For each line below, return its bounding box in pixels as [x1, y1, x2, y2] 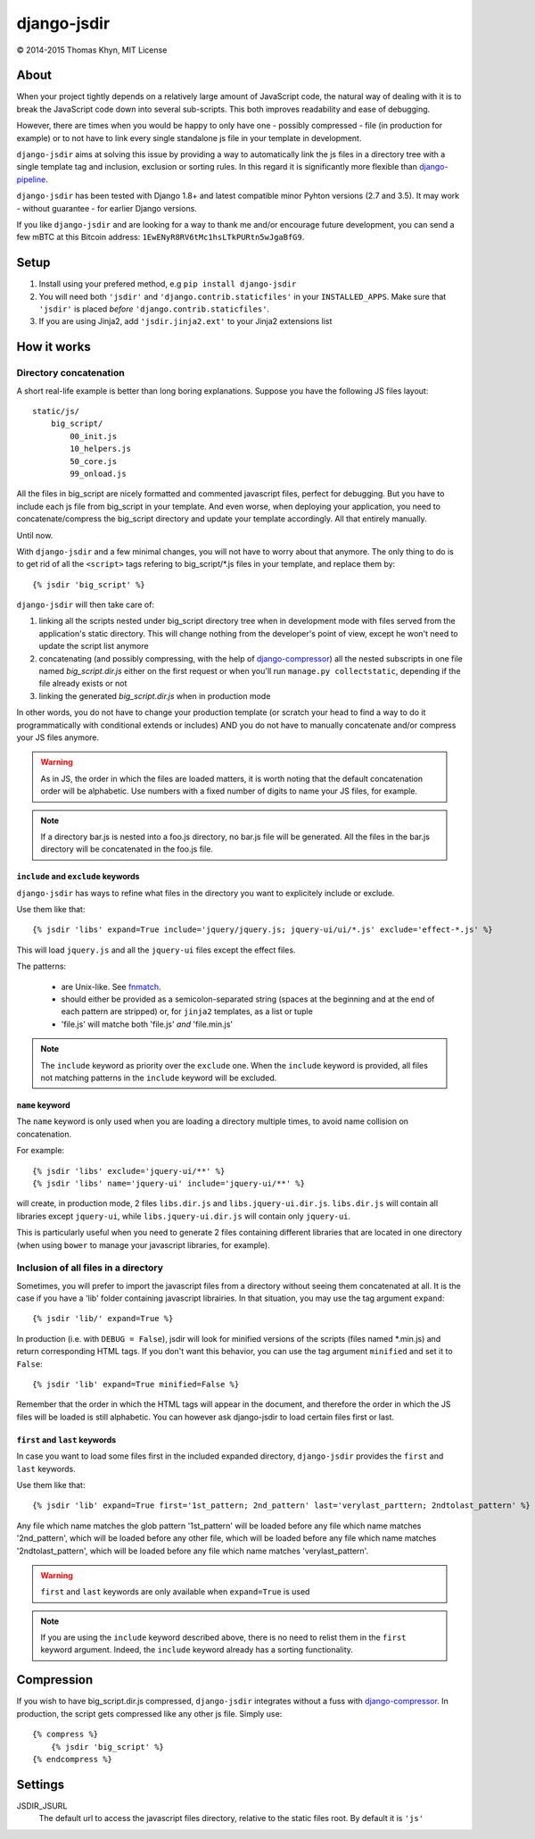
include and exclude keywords [16, 871, 140, 882]
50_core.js [70, 456, 118, 466]
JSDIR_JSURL [16, 1800, 68, 1811]
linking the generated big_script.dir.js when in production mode [38, 690, 271, 701]
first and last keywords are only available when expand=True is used [40, 1586, 310, 1597]
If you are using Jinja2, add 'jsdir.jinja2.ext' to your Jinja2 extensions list [38, 316, 333, 327]
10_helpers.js [70, 444, 132, 454]
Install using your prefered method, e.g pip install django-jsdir [38, 279, 297, 289]
